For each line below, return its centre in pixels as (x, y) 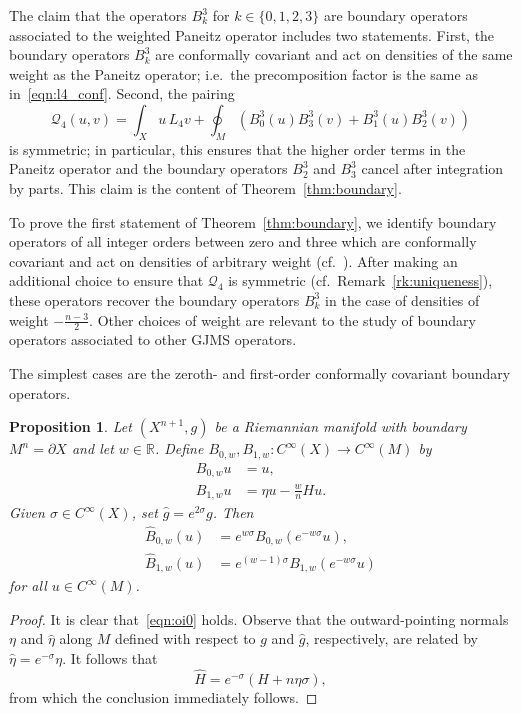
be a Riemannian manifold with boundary (340, 426)
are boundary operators (395, 15)
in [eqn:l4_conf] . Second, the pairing (122, 93)
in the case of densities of (402, 299)
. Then (233, 512)
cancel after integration (432, 168)
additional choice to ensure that (106, 280)
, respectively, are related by (392, 638)
